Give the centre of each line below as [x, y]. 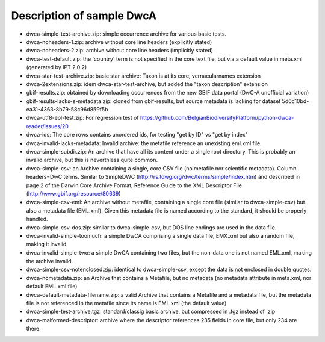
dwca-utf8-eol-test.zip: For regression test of [82, 118]
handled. [37, 219]
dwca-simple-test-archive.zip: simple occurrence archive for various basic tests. [126, 34]
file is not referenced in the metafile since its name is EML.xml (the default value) [126, 303]
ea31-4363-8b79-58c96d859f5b [67, 110]
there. [34, 329]
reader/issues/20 [48, 126]
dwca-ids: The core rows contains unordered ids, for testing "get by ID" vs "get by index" [137, 135]
